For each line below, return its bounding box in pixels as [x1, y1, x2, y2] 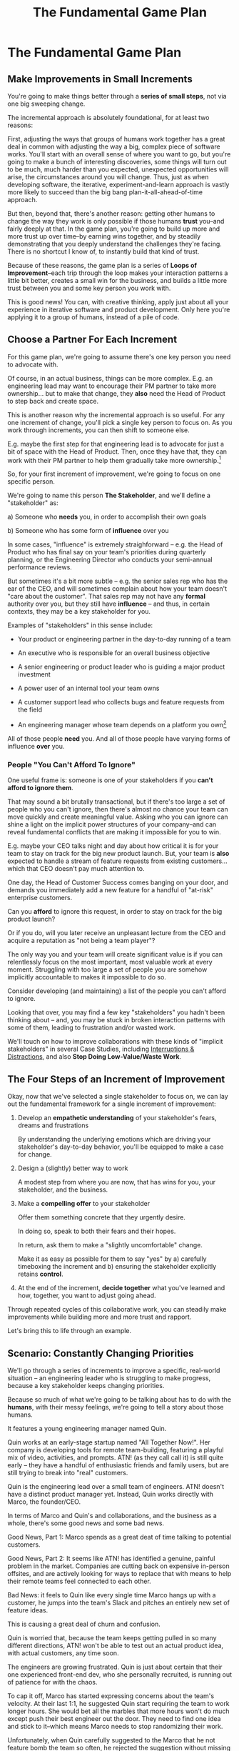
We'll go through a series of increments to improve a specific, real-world [7, 1366, 220, 1375]
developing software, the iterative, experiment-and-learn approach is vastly [7, 180, 230, 189]
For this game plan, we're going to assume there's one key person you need [7, 352, 231, 361]
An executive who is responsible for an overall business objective [17, 649, 210, 657]
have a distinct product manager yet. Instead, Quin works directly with [7, 1490, 214, 1499]
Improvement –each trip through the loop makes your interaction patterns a [7, 269, 228, 277]
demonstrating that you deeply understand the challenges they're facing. [7, 240, 223, 248]
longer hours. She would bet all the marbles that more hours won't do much [7, 1707, 230, 1715]
